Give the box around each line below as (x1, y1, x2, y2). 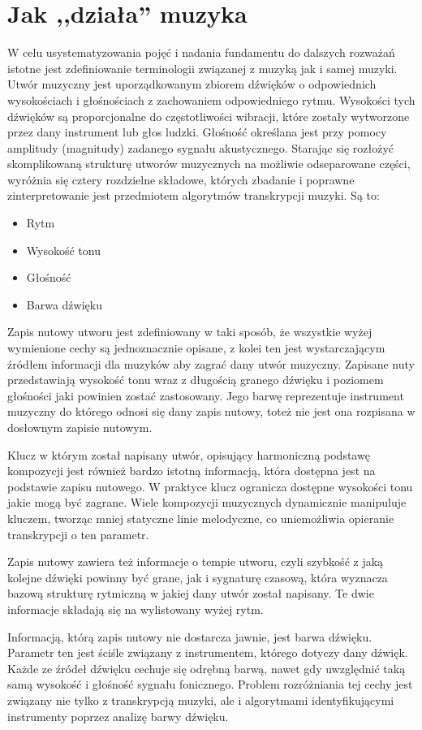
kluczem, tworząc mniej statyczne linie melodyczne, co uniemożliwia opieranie (7, 509, 394, 526)
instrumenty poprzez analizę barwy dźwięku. (7, 707, 229, 724)
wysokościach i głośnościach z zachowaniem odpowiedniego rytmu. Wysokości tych (7, 91, 416, 108)
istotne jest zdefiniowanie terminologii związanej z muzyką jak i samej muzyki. (7, 59, 398, 76)
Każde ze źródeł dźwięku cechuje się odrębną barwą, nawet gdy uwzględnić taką (7, 659, 406, 676)
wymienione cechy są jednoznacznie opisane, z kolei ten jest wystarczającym (7, 339, 385, 356)
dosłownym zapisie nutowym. (7, 419, 153, 435)
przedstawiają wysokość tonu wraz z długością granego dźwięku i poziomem (7, 371, 384, 388)
